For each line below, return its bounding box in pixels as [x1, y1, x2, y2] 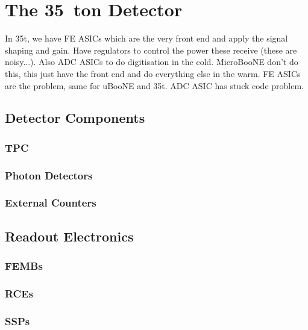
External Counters [5, 195, 96, 210]
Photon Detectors [5, 167, 93, 182]
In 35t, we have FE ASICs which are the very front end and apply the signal [5, 32, 288, 45]
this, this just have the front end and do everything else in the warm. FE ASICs [5, 67, 301, 79]
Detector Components [5, 108, 145, 127]
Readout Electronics [5, 226, 134, 245]
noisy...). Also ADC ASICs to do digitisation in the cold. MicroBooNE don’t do [5, 55, 298, 68]
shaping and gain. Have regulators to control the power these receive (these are [5, 43, 297, 56]
